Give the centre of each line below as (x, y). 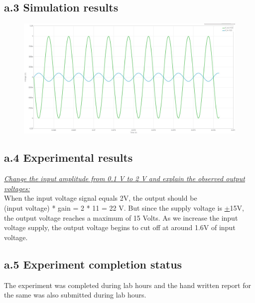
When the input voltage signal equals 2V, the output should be (101, 198)
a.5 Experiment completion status (93, 264)
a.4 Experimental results (68, 157)
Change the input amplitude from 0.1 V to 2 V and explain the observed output (125, 178)
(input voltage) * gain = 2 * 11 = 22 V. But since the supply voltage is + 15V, (124, 208)
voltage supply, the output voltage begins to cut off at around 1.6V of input (120, 227)
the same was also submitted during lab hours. (75, 295)
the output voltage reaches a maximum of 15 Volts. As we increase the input (121, 217)
